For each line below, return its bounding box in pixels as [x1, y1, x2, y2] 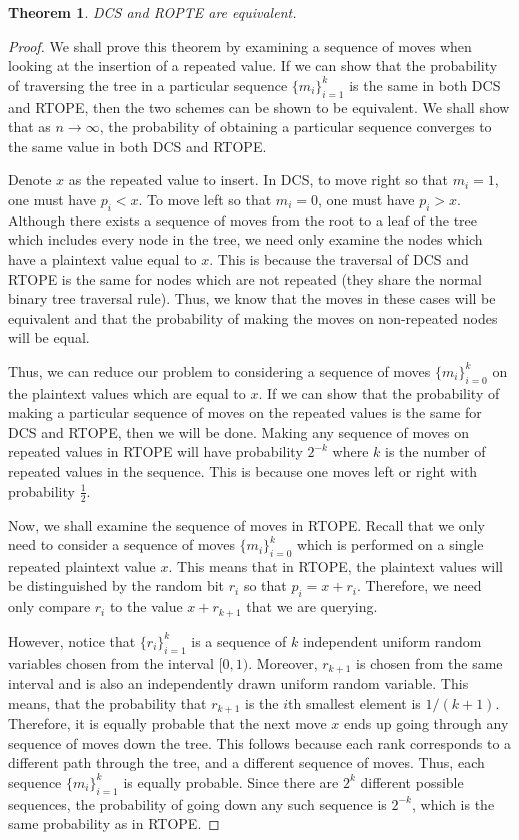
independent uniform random [302, 630, 482, 651]
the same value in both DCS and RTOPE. [8, 135, 267, 156]
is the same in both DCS [349, 74, 501, 95]
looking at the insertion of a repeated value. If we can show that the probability [8, 55, 498, 76]
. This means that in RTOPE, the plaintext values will [168, 555, 504, 576]
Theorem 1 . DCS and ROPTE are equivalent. [8, 2, 297, 22]
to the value [109, 596, 183, 617]
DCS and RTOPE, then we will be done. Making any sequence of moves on [8, 421, 469, 442]
